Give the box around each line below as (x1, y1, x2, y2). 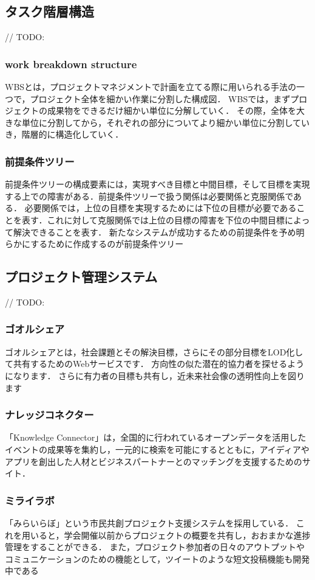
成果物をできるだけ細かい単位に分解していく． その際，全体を (47, 104, 296, 117)
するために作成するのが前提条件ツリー (30, 237, 184, 250)
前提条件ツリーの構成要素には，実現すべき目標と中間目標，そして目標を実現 (5, 178, 310, 190)
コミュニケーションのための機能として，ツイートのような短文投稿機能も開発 (5, 552, 310, 565)
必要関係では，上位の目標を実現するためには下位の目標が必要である (24, 201, 297, 214)
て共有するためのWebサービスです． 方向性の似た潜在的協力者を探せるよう (5, 357, 305, 370)
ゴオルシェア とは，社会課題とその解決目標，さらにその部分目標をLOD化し (5, 345, 303, 358)
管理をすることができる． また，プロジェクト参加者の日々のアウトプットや (5, 540, 305, 553)
